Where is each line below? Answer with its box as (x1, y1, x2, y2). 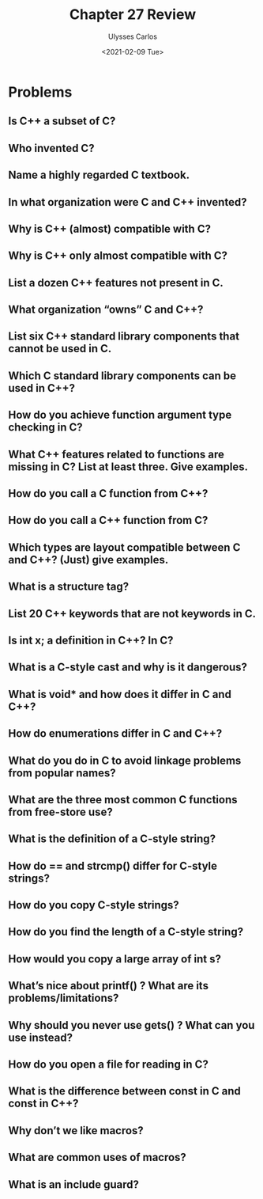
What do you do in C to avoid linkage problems (8, 753, 242, 767)
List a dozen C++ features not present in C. (8, 275, 224, 290)
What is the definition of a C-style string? (8, 833, 216, 846)
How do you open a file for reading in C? (8, 1058, 209, 1072)
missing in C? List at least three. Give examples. (8, 460, 249, 473)
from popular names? (8, 766, 116, 780)
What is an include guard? (8, 1178, 140, 1191)
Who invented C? (8, 141, 95, 155)
